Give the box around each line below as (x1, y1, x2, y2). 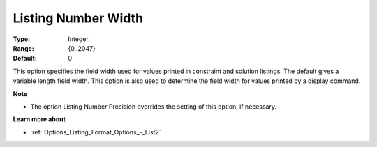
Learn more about (13, 115, 66, 123)
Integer (68, 35, 89, 43)
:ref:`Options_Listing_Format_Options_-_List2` (30, 127, 161, 136)
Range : (13, 44, 34, 52)
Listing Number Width (13, 10, 143, 26)
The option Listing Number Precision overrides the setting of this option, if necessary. (30, 102, 277, 111)
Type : (13, 35, 31, 43)
